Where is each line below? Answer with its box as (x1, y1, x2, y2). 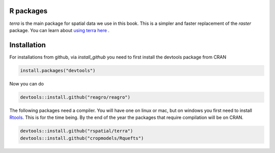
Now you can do (9, 80, 44, 86)
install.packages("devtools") (20, 68, 96, 73)
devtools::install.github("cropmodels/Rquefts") (20, 135, 144, 141)
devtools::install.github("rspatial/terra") (20, 128, 133, 134)
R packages (9, 7, 48, 15)
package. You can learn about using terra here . (9, 27, 109, 33)
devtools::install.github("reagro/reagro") (20, 94, 131, 100)
